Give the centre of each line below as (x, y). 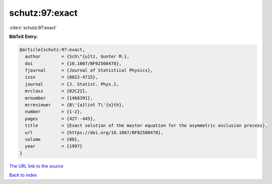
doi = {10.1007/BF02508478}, (73, 63)
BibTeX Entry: (24, 37)
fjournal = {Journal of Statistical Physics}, (89, 71)
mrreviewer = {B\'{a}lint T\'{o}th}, (75, 105)
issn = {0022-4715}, (62, 77)
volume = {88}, (53, 139)
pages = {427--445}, (60, 119)
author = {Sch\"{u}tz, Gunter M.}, (77, 56)
